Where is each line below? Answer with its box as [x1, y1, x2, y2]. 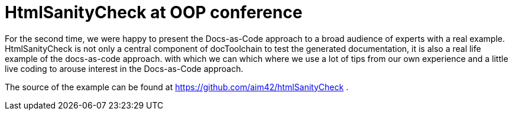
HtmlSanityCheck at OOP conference [5, 2, 303, 22]
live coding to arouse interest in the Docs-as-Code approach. [5, 63, 243, 74]
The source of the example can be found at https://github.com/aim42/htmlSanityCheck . [5, 81, 349, 92]
